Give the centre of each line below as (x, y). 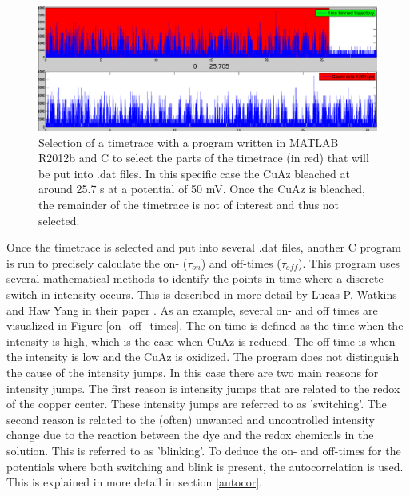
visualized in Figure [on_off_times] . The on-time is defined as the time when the (205, 325)
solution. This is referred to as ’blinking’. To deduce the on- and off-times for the (204, 450)
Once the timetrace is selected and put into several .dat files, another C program (204, 247)
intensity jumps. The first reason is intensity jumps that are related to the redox (203, 388)
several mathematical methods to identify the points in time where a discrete (195, 278)
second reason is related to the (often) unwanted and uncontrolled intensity (191, 419)
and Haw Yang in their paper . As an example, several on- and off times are (192, 310)
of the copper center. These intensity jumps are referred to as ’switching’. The (197, 404)
